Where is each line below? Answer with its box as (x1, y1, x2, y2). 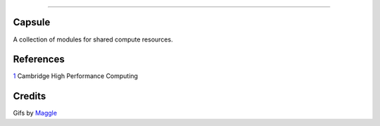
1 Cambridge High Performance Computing (13, 72, 139, 80)
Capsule (13, 16, 51, 28)
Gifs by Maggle (13, 109, 58, 118)
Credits (13, 90, 46, 102)
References (13, 53, 65, 65)
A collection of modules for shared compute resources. (13, 35, 173, 44)
